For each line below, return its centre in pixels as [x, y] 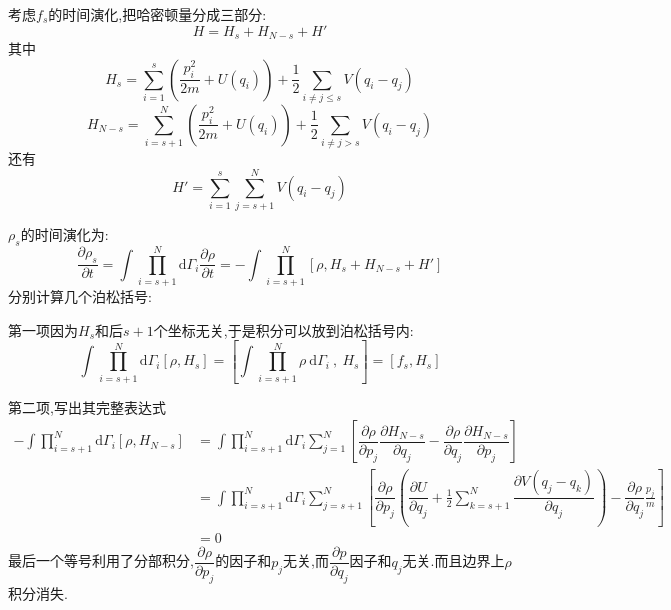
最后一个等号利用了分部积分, [101, 560]
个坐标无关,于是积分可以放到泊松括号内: [283, 329]
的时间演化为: [64, 234]
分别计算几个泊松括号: [80, 295]
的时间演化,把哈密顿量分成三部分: [157, 14]
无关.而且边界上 [453, 560]
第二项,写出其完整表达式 [87, 406]
